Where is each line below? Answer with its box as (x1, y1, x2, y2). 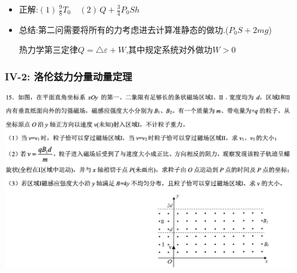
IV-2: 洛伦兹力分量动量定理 (5, 68, 133, 83)
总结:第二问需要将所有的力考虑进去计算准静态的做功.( (19, 23, 229, 35)
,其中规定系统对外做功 (125, 43, 212, 56)
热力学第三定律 (19, 43, 78, 56)
